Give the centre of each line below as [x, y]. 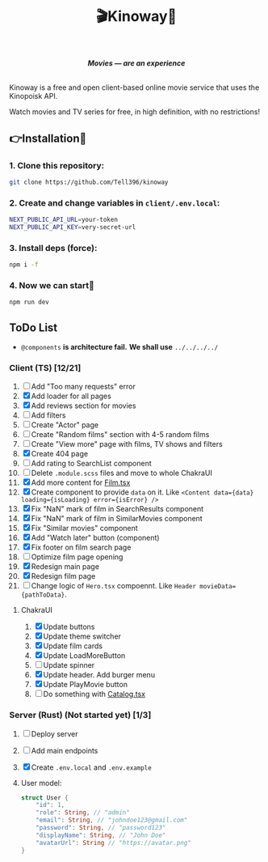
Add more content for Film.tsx [81, 482]
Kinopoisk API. [33, 96]
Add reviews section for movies [84, 406]
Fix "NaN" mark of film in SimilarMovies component [117, 519]
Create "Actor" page [65, 425]
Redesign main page [65, 567]
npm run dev [29, 302]
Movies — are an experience [136, 63]
